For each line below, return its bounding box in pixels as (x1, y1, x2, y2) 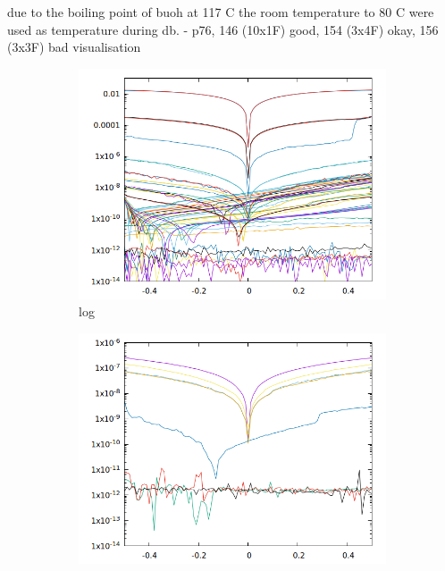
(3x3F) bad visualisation (7, 38, 141, 56)
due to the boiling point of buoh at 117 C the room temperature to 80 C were (7, 3, 434, 21)
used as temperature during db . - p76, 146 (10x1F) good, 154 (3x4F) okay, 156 (7, 20, 439, 38)
